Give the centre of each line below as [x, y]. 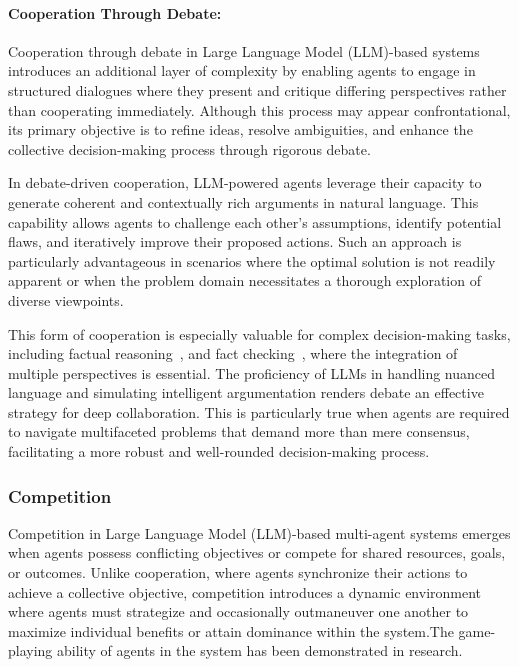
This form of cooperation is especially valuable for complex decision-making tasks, [259, 333]
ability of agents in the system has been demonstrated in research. [260, 650]
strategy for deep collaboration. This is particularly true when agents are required [259, 411]
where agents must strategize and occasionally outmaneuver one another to [238, 611]
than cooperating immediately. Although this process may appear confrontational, [259, 109]
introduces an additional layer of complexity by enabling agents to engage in [242, 70]
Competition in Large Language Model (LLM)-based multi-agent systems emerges [259, 532]
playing [30, 650]
